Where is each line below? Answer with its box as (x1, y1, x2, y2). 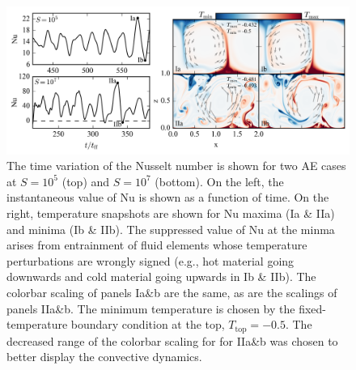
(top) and (61, 172, 110, 189)
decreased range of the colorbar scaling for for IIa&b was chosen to (6, 332, 338, 349)
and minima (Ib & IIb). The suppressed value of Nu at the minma (6, 220, 335, 237)
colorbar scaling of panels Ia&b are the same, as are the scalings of (6, 283, 337, 300)
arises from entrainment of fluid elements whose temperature (6, 236, 307, 253)
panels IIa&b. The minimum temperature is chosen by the (6, 300, 295, 317)
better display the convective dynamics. (6, 348, 202, 365)
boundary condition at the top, (70, 316, 225, 333)
